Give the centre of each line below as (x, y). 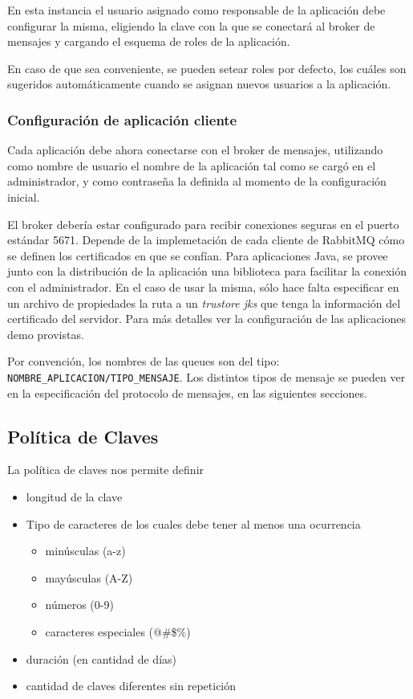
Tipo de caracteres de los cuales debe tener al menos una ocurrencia (193, 523)
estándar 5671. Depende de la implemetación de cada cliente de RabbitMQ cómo (206, 240)
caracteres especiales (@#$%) (118, 631)
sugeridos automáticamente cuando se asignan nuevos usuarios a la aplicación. (199, 84)
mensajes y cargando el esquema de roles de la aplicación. (149, 41)
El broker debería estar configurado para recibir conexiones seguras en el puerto (203, 224)
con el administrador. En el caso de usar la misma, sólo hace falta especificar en (203, 286)
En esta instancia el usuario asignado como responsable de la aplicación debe (196, 10)
